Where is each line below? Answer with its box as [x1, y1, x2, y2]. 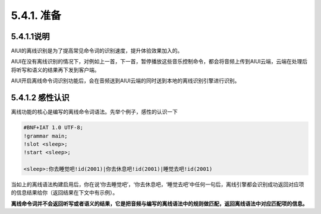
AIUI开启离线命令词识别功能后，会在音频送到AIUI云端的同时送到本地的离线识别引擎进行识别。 [11, 77, 240, 84]
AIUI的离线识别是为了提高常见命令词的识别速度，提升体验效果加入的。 [11, 47, 183, 55]
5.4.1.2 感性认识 [11, 92, 70, 103]
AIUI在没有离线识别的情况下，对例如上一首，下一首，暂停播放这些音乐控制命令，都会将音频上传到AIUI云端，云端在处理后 [11, 58, 308, 65]
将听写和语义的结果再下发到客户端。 [11, 66, 100, 74]
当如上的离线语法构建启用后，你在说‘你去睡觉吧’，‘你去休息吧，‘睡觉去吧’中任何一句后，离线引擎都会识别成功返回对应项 [11, 181, 304, 188]
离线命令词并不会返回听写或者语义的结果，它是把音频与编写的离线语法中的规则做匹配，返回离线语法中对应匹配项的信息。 [11, 200, 308, 207]
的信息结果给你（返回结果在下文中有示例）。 [11, 189, 118, 196]
